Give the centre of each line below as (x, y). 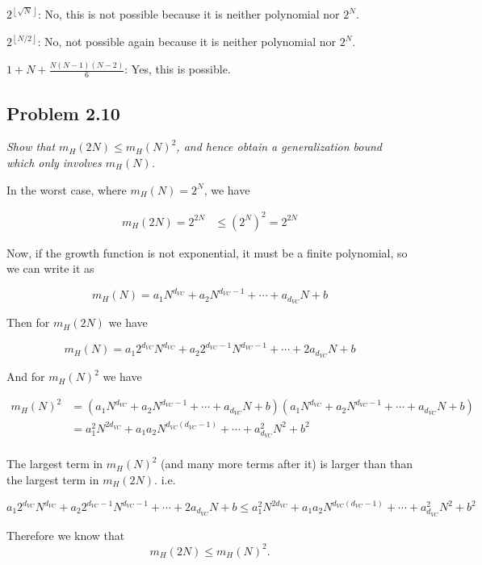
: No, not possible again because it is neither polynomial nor (187, 42)
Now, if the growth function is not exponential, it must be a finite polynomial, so (207, 252)
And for (26, 377)
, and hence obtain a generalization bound (279, 146)
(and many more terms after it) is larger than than (287, 464)
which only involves (54, 162)
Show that (31, 146)
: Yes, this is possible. (178, 69)
